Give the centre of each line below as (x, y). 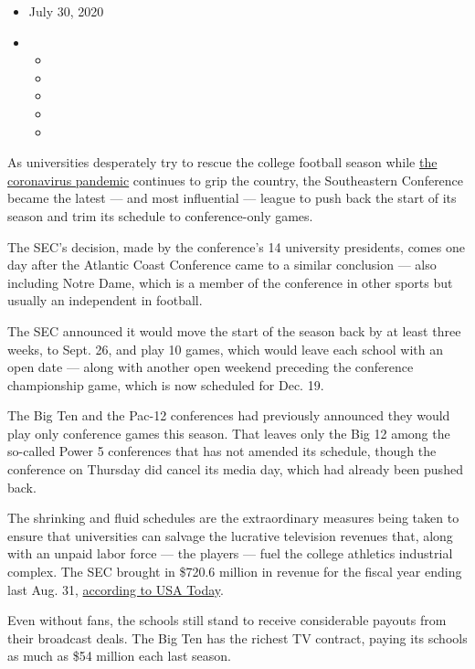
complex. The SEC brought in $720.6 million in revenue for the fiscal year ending (235, 572)
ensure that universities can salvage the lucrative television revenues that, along (230, 535)
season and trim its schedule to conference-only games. (160, 215)
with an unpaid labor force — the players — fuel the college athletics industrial (230, 553)
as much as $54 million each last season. (119, 656)
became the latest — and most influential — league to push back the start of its (232, 198)
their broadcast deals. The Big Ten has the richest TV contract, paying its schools (237, 637)
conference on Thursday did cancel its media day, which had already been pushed (235, 469)
